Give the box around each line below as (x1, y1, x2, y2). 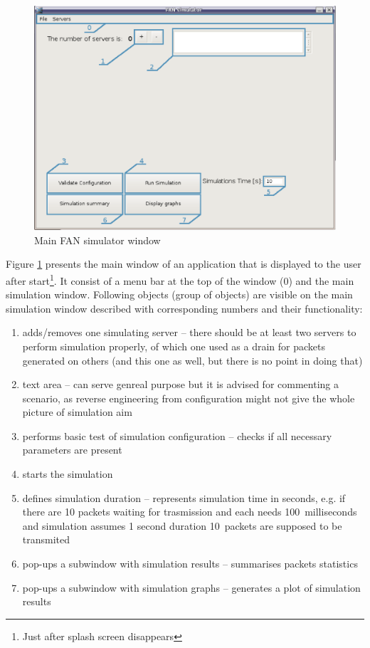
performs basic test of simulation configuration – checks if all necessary (22, 428, 332, 443)
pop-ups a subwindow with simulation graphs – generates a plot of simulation (22, 580, 361, 595)
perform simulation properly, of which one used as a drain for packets (22, 338, 326, 353)
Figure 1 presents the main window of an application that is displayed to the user (6, 256, 361, 271)
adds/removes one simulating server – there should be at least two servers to (22, 325, 356, 340)
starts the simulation (22, 466, 113, 481)
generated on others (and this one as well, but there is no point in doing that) (22, 352, 363, 367)
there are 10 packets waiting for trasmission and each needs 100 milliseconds (22, 504, 357, 519)
